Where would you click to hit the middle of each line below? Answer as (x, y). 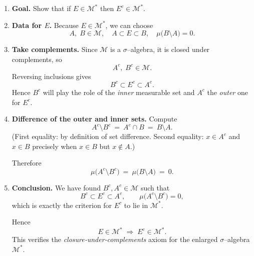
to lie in (136, 205)
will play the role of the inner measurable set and (119, 92)
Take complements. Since (55, 49)
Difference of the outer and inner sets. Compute (94, 119)
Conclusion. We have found (56, 187)
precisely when (55, 146)
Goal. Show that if (41, 8)
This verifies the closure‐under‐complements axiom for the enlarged (115, 239)
